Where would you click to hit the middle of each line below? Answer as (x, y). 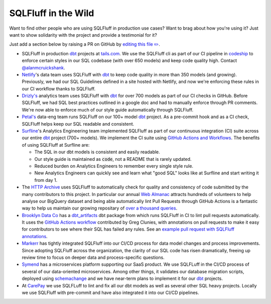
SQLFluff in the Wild (52, 13)
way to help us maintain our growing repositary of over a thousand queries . (100, 208)
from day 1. (46, 180)
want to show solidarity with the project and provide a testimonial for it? (83, 35)
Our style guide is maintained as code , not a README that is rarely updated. (113, 159)
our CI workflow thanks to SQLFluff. (59, 88)
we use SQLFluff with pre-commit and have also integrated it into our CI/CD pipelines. (110, 292)
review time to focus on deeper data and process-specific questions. (93, 258)
